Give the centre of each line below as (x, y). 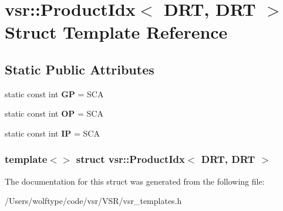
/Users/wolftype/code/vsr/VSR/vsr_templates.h (93, 201)
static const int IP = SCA (52, 133)
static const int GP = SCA (54, 93)
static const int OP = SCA (54, 113)
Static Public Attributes (80, 69)
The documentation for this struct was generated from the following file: (135, 181)
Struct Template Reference (116, 32)
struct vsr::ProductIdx (130, 159)
